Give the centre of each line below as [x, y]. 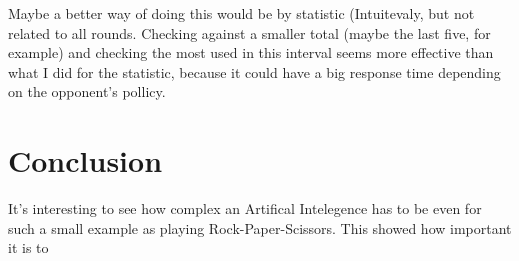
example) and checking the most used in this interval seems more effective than [251, 52]
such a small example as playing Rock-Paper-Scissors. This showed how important [260, 227]
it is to [28, 247]
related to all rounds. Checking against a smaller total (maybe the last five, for [249, 32]
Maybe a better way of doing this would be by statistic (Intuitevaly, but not [241, 13]
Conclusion [85, 160]
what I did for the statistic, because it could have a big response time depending [254, 71]
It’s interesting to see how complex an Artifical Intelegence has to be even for [245, 208]
